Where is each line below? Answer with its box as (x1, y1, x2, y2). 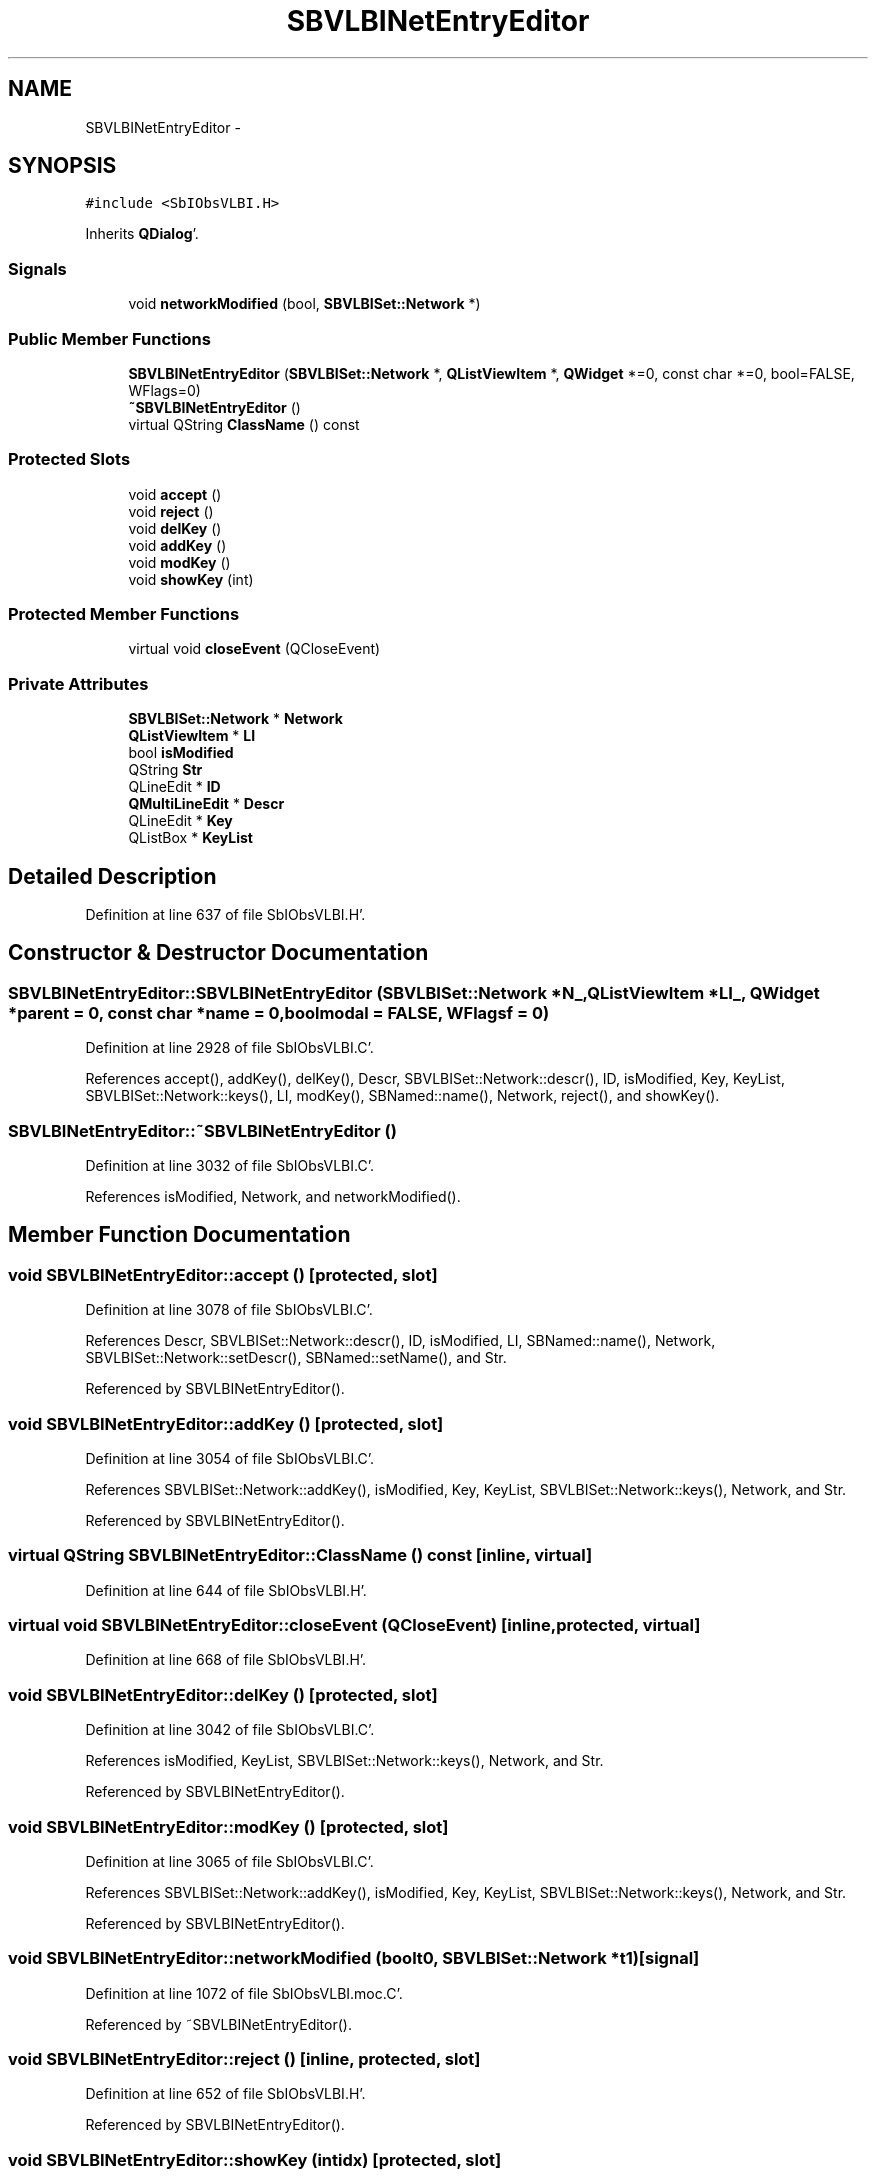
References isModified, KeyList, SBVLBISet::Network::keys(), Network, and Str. (85, 1752, 604, 1770)
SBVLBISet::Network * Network (128, 710, 343, 728)
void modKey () (128, 553, 231, 571)
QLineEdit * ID (128, 778, 221, 796)
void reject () (128, 502, 214, 520)
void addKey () (128, 536, 227, 554)
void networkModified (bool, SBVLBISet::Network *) (128, 295, 481, 313)
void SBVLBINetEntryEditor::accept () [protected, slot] (8, 1264, 438, 1285)
